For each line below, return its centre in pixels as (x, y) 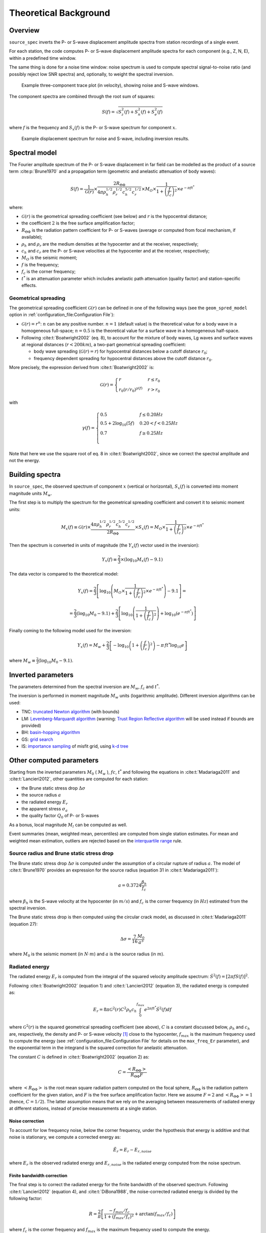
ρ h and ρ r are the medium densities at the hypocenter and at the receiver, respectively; (110, 244)
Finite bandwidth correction (38, 1175)
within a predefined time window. (43, 58)
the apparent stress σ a (45, 809)
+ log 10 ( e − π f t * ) (177, 613)
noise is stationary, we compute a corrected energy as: (65, 1137)
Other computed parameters (54, 760)
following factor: (26, 1198)
